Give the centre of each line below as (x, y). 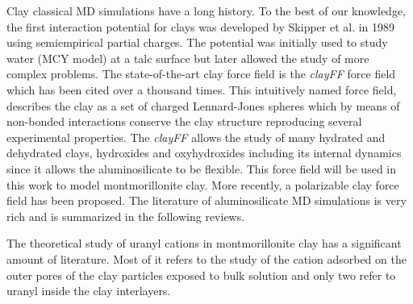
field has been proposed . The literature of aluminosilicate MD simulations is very (206, 200)
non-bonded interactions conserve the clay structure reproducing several (184, 121)
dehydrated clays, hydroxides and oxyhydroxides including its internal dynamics (204, 153)
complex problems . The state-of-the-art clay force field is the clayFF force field (201, 74)
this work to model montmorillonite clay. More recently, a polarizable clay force (203, 184)
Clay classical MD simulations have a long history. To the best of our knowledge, (206, 10)
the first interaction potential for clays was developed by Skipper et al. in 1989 (201, 26)
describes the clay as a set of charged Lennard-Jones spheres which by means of (203, 105)
